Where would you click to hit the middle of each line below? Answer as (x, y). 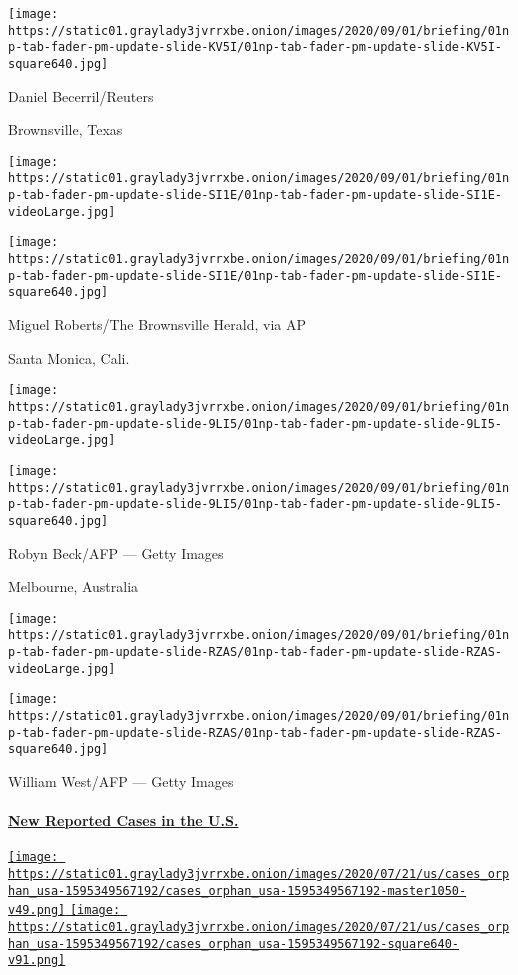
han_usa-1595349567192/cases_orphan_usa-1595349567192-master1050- (237, 890)
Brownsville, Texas (65, 129)
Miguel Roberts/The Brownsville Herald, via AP (157, 324)
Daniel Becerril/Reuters (81, 95)
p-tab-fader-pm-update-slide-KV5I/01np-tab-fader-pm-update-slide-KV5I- (255, 47)
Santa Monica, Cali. (69, 357)
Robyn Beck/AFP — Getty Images (116, 552)
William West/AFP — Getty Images (121, 780)
